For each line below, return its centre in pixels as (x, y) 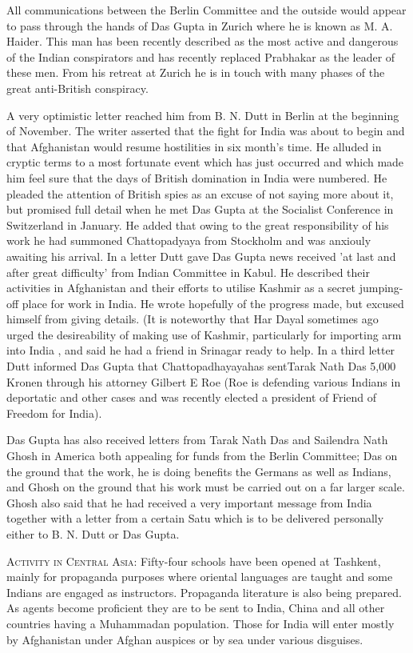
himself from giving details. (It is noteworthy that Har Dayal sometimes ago (193, 319)
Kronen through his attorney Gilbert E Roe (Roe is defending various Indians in (204, 381)
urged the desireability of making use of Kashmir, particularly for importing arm (204, 334)
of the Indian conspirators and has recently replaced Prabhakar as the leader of (201, 56)
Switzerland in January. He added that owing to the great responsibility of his (198, 224)
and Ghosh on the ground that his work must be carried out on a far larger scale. (206, 487)
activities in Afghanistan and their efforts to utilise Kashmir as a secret (181, 288)
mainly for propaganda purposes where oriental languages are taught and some (200, 577)
